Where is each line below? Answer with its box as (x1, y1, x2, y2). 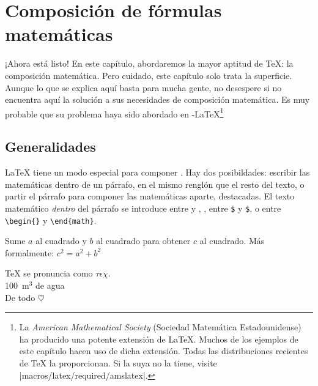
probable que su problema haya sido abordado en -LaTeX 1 (5, 105, 224, 120)
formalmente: (5, 246, 54, 259)
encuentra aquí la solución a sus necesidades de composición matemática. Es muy (5, 93, 310, 106)
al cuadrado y (35, 234, 87, 247)
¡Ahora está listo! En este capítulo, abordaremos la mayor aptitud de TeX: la (5, 57, 294, 70)
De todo (5, 291, 35, 303)
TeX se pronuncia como (5, 267, 93, 280)
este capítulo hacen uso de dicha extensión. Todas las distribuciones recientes (19, 344, 308, 357)
